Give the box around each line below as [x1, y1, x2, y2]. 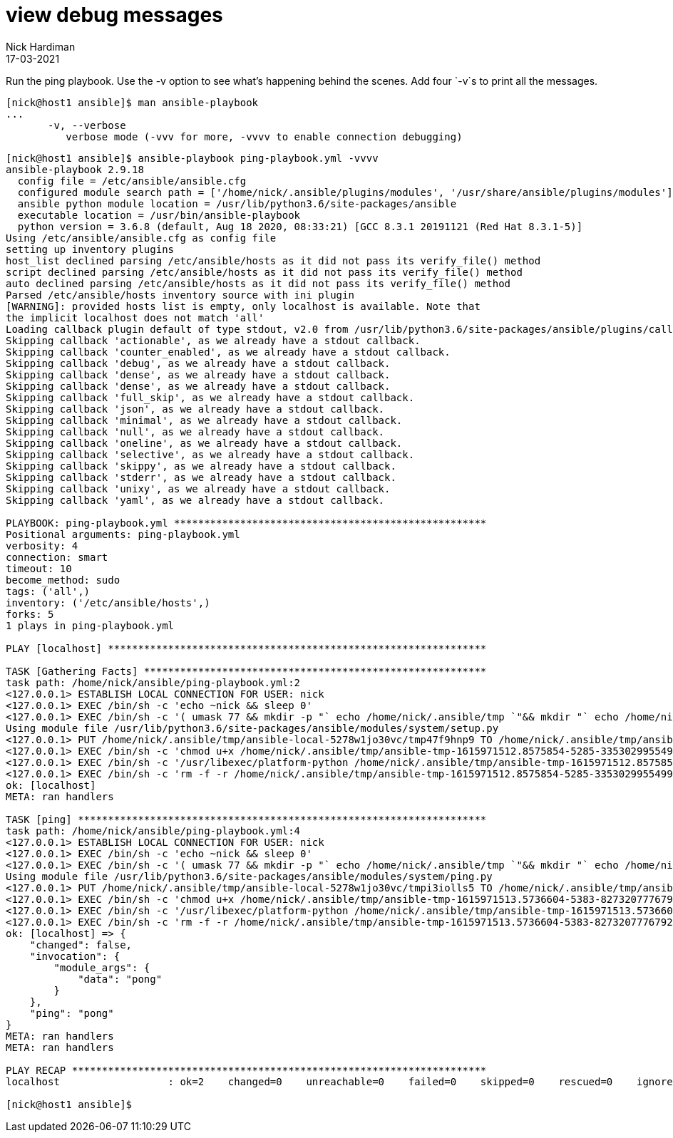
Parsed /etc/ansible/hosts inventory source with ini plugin [6, 289, 354, 301]
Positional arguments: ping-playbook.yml [6, 528, 240, 540]
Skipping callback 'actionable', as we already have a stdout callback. [6, 334, 421, 346]
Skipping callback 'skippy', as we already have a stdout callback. [6, 460, 396, 472]
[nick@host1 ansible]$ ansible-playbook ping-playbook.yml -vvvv [6, 152, 379, 164]
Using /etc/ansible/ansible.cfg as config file [6, 232, 277, 244]
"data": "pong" [78, 973, 163, 985]
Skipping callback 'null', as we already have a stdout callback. [6, 425, 385, 438]
